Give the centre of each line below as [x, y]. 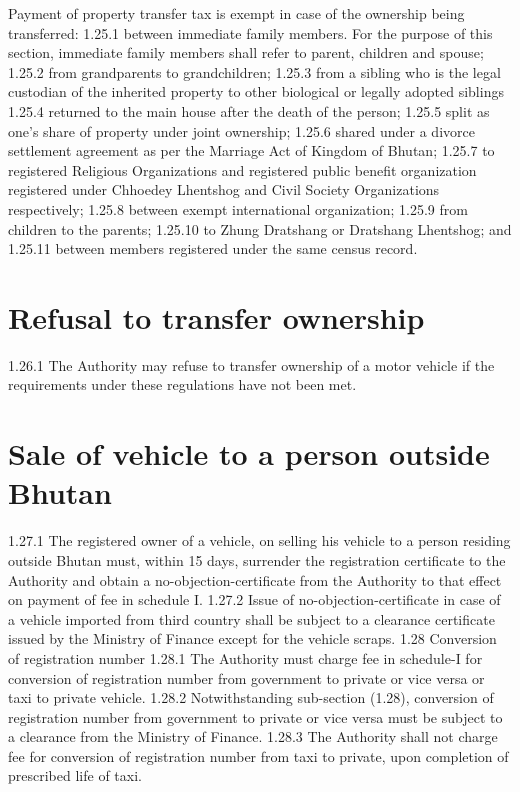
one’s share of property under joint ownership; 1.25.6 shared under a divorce [241, 130]
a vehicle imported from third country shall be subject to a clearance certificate [251, 618]
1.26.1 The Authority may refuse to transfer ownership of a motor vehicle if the [251, 364]
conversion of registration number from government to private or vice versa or [246, 677]
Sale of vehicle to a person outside [249, 453]
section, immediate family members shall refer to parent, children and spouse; [246, 52]
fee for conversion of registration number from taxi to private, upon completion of [258, 755]
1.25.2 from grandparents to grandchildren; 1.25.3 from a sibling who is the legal [254, 71]
